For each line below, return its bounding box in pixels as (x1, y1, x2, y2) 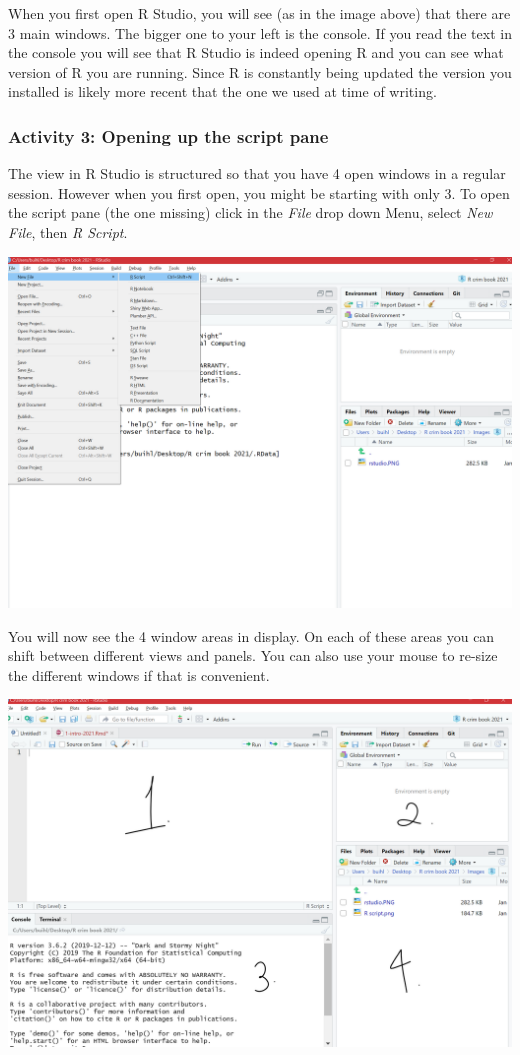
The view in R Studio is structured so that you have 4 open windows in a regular (8, 163, 506, 184)
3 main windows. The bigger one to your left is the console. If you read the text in (8, 22, 512, 43)
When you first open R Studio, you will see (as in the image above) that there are (8, 3, 511, 23)
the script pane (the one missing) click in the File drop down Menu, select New (8, 202, 493, 223)
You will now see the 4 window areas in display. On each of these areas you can (8, 625, 495, 646)
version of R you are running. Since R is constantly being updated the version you (8, 61, 512, 82)
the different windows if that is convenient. (8, 664, 270, 685)
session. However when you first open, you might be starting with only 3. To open (8, 182, 510, 203)
